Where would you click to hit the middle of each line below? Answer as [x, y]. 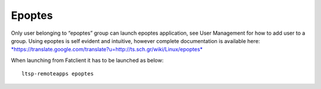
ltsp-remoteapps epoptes [58, 74]
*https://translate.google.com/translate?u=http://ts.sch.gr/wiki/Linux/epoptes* [107, 50]
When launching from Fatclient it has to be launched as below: [87, 60]
